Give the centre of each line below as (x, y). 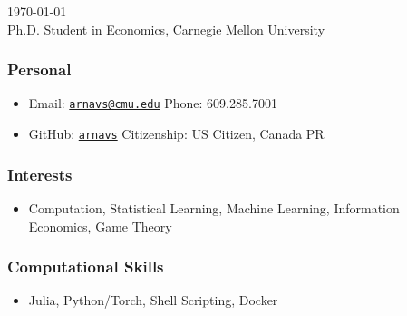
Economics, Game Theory (100, 226)
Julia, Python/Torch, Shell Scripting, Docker (153, 300)
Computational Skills (86, 267)
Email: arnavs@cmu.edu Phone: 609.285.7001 (153, 103)
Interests (40, 174)
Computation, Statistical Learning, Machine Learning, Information (214, 207)
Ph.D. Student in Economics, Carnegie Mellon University (166, 29)
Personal (39, 69)
